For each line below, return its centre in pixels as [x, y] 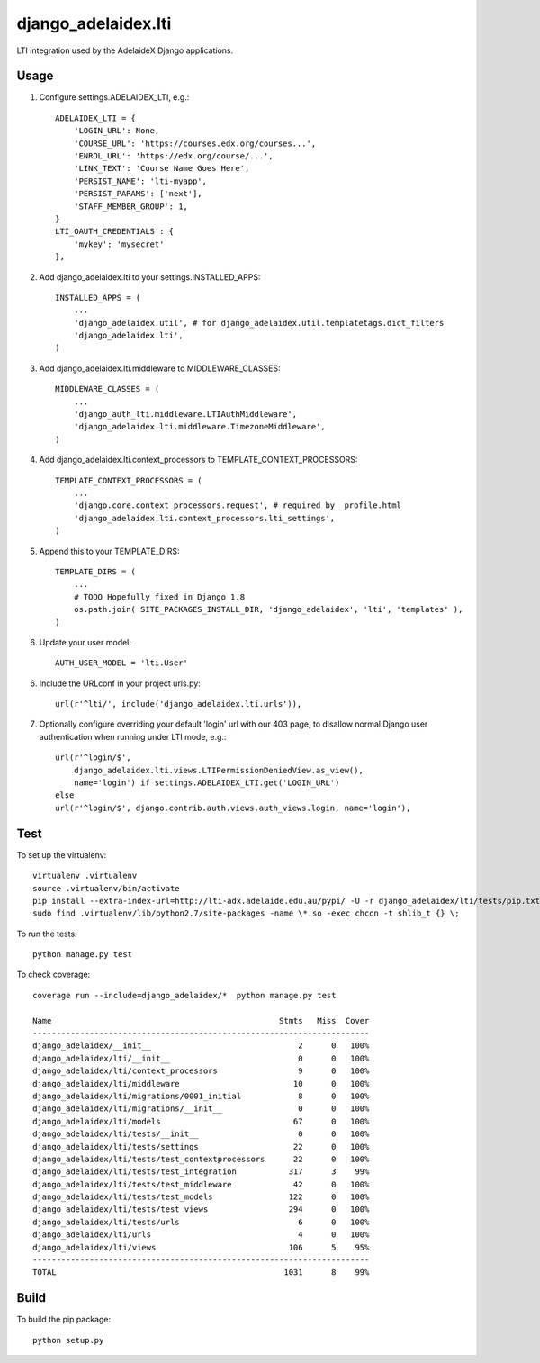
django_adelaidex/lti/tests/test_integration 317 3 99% [201, 1172]
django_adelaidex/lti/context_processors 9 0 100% [201, 1071]
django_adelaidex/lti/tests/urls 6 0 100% [201, 1222]
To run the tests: [47, 934]
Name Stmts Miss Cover [201, 1020]
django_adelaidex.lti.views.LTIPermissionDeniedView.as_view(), [218, 770]
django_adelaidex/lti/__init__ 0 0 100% [201, 1058]
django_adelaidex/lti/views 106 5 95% [201, 1247]
